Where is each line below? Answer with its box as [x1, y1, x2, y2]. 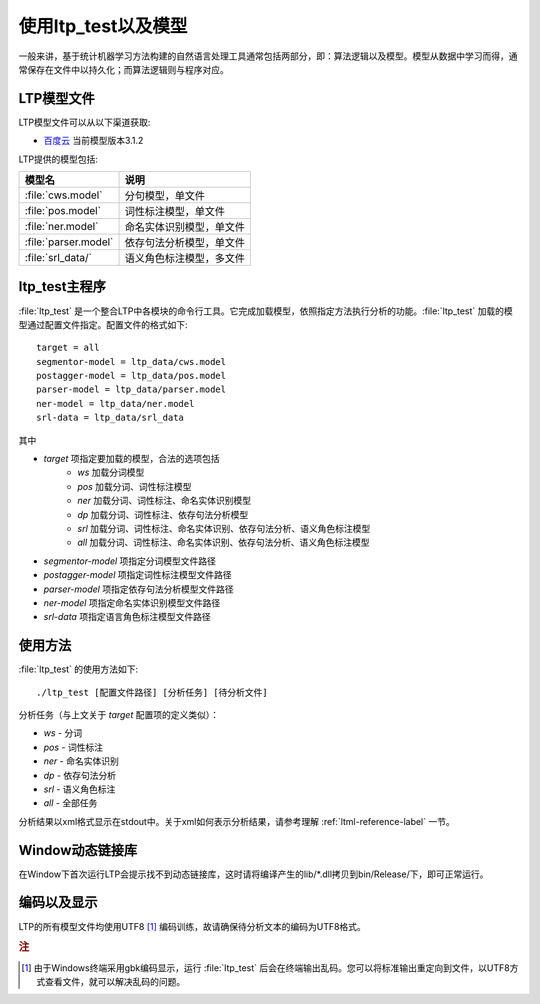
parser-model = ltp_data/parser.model [36, 384, 227, 395]
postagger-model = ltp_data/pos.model [36, 370, 227, 382]
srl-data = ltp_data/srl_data [36, 412, 185, 424]
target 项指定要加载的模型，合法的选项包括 [43, 453, 220, 465]
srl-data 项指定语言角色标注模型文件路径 [43, 611, 211, 623]
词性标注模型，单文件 [124, 205, 225, 219]
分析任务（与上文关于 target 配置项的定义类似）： [18, 709, 220, 721]
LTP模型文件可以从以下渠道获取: [18, 116, 151, 128]
